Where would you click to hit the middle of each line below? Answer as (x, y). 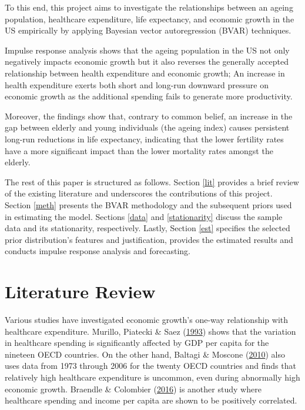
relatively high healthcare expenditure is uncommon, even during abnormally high (152, 377)
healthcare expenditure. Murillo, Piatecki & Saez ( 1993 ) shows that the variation (150, 331)
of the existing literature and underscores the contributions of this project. (139, 193)
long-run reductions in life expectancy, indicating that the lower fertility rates (144, 139)
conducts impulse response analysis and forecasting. (98, 251)
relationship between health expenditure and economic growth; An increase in (145, 73)
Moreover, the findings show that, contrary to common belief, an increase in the (149, 116)
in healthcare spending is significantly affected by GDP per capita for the (137, 343)
